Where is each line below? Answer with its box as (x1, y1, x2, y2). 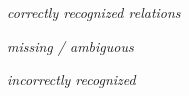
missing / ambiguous (7, 35, 134, 56)
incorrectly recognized (7, 69, 136, 90)
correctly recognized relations (7, 2, 181, 22)
